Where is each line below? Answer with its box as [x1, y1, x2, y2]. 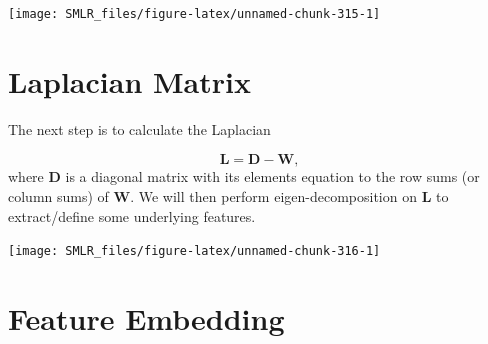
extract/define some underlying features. [8, 205, 256, 226]
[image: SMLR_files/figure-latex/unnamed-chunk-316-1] [8, 244, 381, 259]
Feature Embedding [8, 298, 285, 338]
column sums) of [8, 185, 109, 206]
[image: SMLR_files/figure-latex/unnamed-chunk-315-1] [8, 7, 381, 21]
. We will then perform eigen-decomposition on [130, 185, 417, 206]
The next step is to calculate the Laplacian [8, 118, 271, 139]
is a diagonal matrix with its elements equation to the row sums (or [65, 166, 480, 187]
